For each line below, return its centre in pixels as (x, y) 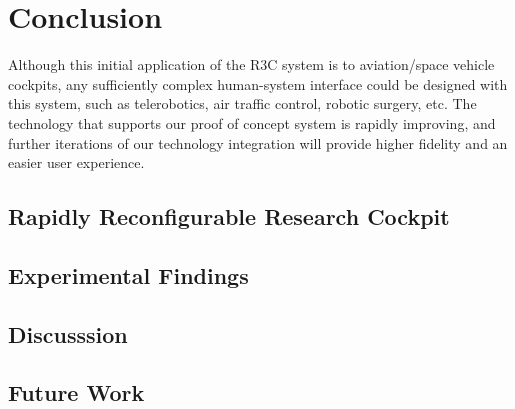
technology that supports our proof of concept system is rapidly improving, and (252, 122)
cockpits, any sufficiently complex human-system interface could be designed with (258, 83)
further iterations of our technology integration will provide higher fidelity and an (258, 142)
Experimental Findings (128, 274)
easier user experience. (76, 162)
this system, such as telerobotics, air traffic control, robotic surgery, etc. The (242, 103)
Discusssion (68, 333)
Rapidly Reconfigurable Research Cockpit (229, 216)
